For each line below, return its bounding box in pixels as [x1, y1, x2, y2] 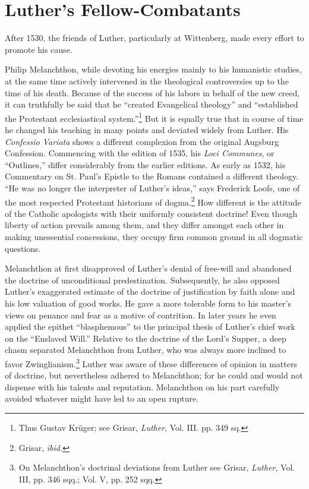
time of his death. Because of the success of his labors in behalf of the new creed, [5, 86, 300, 99]
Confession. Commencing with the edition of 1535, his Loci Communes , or [5, 147, 275, 159]
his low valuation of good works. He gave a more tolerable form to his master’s [5, 296, 291, 309]
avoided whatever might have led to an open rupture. [5, 392, 199, 405]
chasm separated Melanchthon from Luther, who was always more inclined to [5, 343, 286, 356]
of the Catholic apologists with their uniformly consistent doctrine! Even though [5, 207, 298, 219]
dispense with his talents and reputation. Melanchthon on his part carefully [5, 380, 280, 393]
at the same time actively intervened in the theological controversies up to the [5, 74, 289, 87]
